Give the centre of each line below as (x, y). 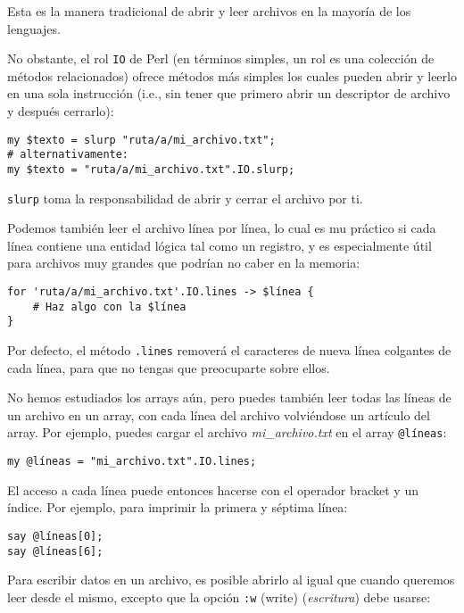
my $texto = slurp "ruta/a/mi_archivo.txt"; (141, 140)
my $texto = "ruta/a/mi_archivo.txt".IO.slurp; (151, 169)
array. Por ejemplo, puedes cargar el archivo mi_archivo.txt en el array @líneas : (227, 432)
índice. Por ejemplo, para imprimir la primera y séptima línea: (178, 507)
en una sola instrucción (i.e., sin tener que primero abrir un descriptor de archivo (229, 93)
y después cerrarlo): (61, 111)
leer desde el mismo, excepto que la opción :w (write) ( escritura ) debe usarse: (219, 596)
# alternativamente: (68, 155)
